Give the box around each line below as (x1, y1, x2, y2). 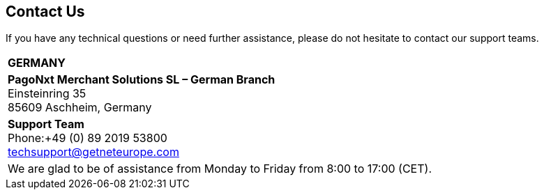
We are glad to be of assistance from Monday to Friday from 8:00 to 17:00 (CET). (8, 162, 432, 176)
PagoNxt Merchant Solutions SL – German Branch (8, 72, 275, 87)
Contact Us (6, 3, 85, 20)
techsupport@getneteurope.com (8, 145, 179, 159)
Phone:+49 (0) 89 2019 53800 (8, 131, 167, 146)
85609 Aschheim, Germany (8, 100, 152, 115)
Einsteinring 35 (8, 86, 86, 101)
